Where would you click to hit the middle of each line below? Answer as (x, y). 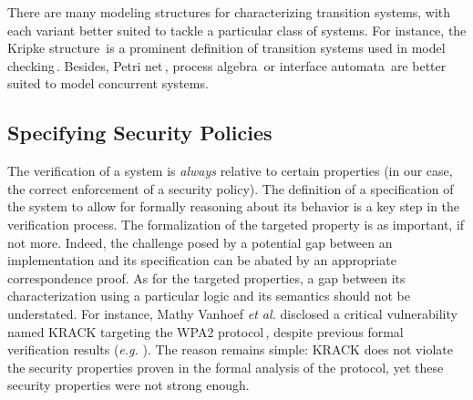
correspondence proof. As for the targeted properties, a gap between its (206, 277)
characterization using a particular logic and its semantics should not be (209, 296)
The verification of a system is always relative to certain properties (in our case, (230, 171)
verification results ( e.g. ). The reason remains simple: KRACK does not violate (230, 349)
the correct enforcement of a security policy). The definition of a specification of (231, 188)
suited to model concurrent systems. (108, 83)
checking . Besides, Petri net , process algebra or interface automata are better (227, 65)
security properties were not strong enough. (129, 385)
